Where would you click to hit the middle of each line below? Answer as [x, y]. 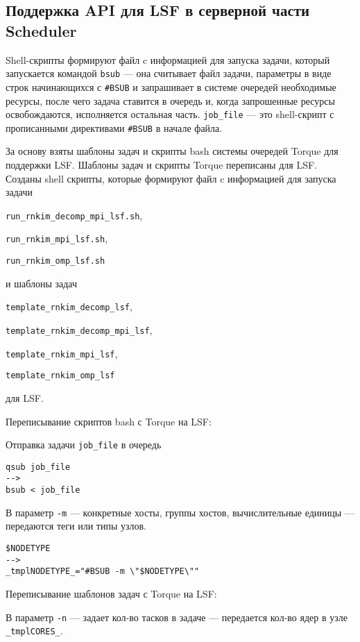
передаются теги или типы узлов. [76, 526]
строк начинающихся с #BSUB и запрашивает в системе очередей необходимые [171, 86]
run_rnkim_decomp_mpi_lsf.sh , [74, 215]
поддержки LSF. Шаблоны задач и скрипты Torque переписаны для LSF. [161, 164]
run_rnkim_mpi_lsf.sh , [57, 238]
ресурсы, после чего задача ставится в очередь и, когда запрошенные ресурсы [170, 100]
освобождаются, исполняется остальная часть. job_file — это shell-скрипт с [170, 114]
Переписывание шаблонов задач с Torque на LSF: [111, 593]
